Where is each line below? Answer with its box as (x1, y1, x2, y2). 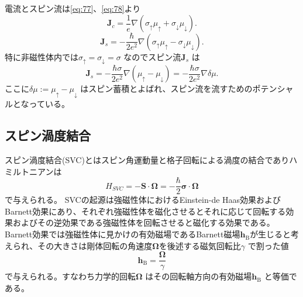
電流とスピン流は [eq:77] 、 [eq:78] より (5, 2, 141, 14)
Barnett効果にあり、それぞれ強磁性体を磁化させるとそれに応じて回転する (5, 205, 286, 217)
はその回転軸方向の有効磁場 (145, 270, 252, 282)
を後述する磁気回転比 (159, 239, 241, 251)
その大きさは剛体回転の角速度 (37, 239, 153, 251)
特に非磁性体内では (5, 50, 78, 63)
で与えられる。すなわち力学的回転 (5, 270, 136, 282)
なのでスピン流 (123, 50, 181, 63)
